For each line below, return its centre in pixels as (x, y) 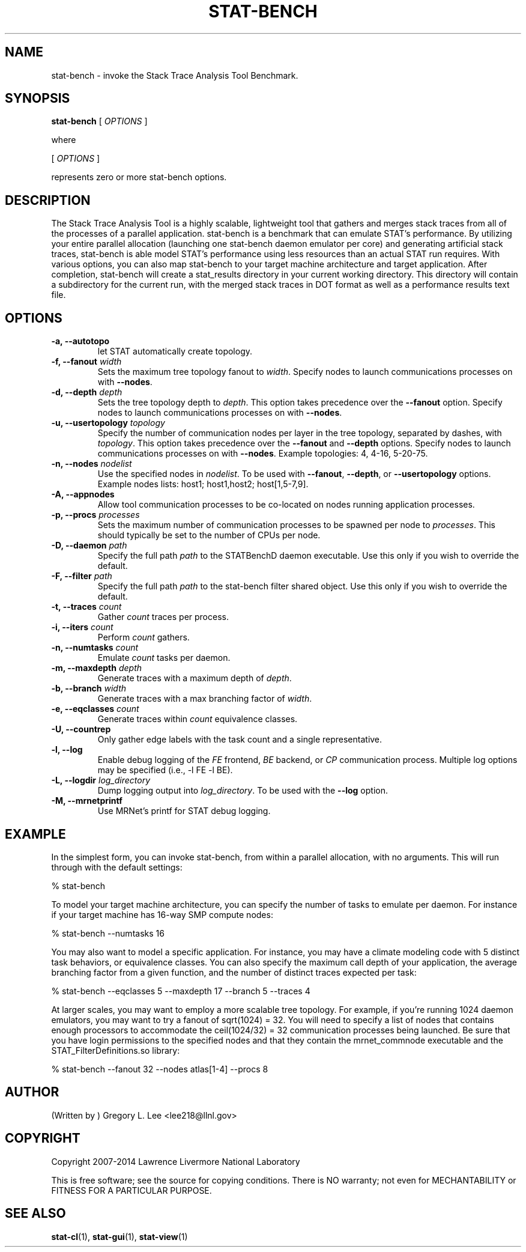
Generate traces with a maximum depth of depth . (195, 678)
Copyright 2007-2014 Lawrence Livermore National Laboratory (176, 1161)
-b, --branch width (89, 688)
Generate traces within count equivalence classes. (198, 719)
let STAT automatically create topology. (175, 351)
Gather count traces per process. (163, 617)
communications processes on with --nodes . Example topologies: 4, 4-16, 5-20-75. (263, 454)
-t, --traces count (86, 607)
